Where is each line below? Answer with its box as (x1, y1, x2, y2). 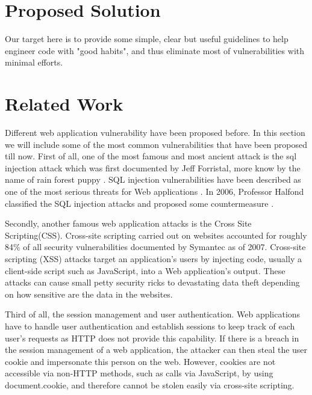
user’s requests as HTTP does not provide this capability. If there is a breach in (5, 331, 299, 344)
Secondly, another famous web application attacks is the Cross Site (5, 217, 252, 230)
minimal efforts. (5, 56, 63, 69)
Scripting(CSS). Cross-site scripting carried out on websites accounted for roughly (5, 228, 307, 241)
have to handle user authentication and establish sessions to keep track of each (5, 319, 295, 332)
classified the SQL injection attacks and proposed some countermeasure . (5, 197, 274, 209)
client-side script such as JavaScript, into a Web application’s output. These (5, 264, 285, 277)
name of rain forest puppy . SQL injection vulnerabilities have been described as (5, 173, 301, 186)
